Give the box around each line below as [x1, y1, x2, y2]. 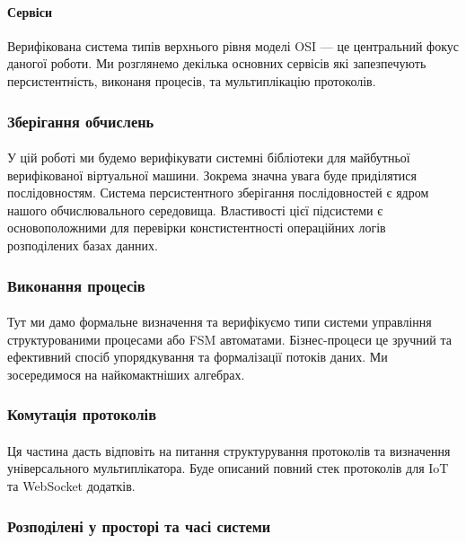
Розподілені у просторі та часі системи [7, 514, 271, 537]
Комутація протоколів [7, 403, 156, 425]
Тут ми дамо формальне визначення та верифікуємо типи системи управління [7, 312, 432, 331]
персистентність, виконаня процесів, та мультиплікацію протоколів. [7, 71, 376, 90]
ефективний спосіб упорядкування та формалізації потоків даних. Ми [7, 347, 388, 366]
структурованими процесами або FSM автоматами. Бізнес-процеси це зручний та [7, 329, 452, 348]
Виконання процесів [7, 274, 145, 296]
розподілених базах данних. [7, 235, 158, 254]
